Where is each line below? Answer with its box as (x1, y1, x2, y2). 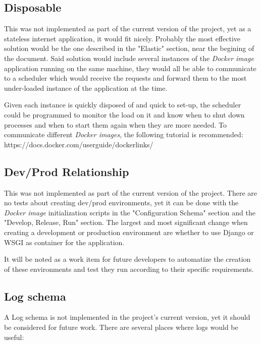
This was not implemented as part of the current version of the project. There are (4, 187, 257, 198)
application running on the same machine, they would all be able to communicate (4, 63, 256, 73)
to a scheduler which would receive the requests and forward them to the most (4, 73, 247, 83)
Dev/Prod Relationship (4, 163, 129, 179)
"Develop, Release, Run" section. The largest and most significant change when (4, 217, 248, 227)
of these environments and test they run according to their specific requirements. (4, 263, 254, 274)
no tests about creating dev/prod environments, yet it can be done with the (4, 197, 239, 208)
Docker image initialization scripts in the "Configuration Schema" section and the (4, 207, 255, 217)
